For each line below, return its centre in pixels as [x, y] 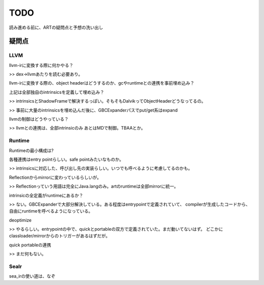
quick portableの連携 [30, 245]
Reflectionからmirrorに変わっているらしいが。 [55, 177]
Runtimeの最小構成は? [31, 150]
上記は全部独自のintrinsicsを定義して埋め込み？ [57, 92]
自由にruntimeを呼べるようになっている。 [51, 211]
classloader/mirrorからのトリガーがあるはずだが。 [59, 236]
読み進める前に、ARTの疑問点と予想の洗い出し [56, 27]
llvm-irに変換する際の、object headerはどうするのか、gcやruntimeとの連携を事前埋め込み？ [102, 83]
